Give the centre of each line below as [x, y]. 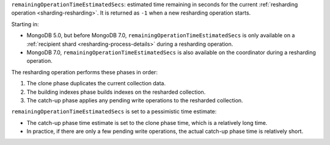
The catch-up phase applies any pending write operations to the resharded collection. [135, 100]
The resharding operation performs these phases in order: [85, 72]
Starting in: [25, 24]
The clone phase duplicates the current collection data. [96, 83]
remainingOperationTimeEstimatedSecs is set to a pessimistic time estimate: [114, 111]
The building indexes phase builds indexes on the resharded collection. [116, 92]
